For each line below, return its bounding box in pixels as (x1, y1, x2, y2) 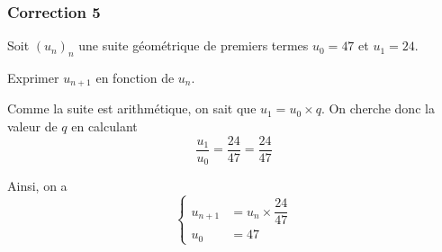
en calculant (71, 117, 138, 136)
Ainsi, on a (7, 176, 68, 195)
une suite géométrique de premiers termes (78, 36, 309, 55)
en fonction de (95, 68, 175, 87)
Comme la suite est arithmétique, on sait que (7, 99, 257, 118)
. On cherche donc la (320, 99, 435, 118)
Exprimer (7, 68, 59, 87)
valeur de (7, 117, 58, 136)
